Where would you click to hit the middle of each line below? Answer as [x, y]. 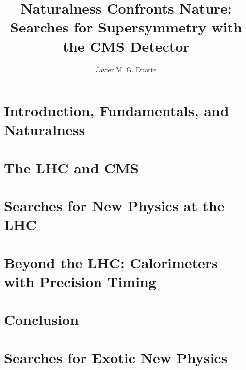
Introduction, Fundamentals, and [116, 111]
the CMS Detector [126, 46]
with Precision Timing [80, 281]
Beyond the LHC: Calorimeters [111, 262]
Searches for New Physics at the [114, 206]
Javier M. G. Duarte [126, 69]
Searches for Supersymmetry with [126, 27]
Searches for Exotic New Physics [116, 357]
